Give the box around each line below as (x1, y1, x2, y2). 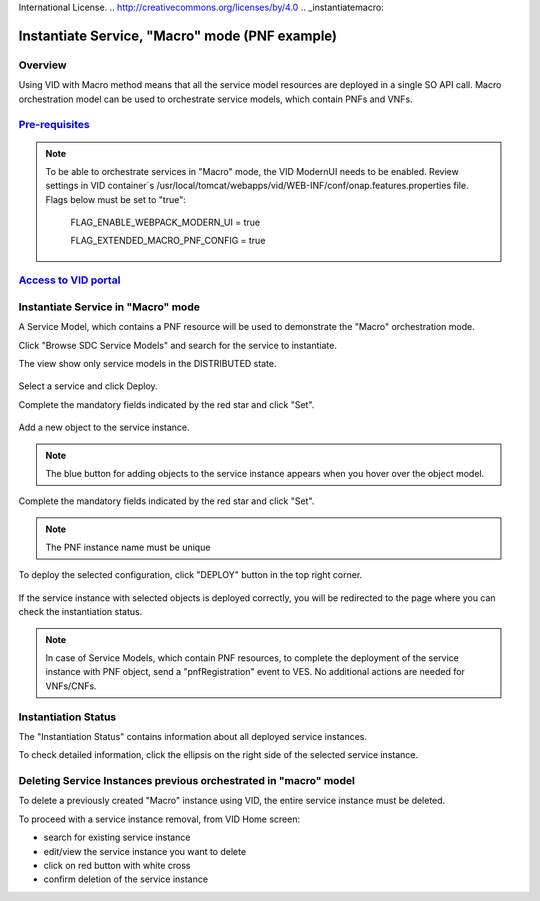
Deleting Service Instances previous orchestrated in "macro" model (18, 774, 355, 788)
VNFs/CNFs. (45, 680, 97, 692)
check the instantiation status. (18, 606, 143, 618)
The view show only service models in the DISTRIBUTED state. (18, 357, 277, 369)
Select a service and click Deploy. (18, 380, 159, 392)
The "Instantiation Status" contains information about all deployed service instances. (18, 730, 368, 742)
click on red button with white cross (43, 860, 191, 872)
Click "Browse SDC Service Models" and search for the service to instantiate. (18, 339, 337, 351)
